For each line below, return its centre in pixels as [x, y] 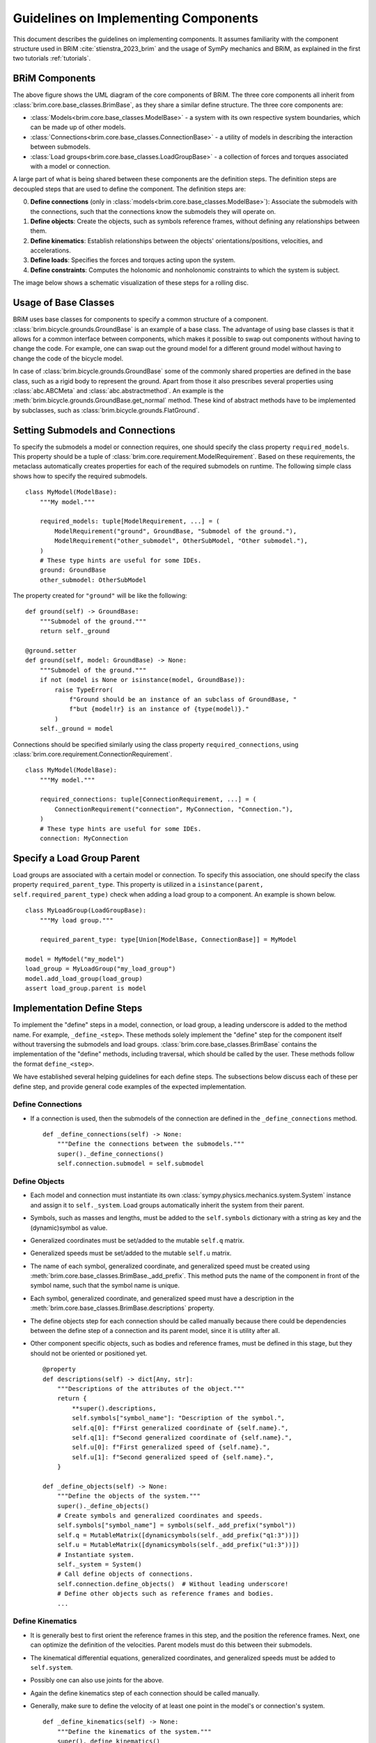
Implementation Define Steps [78, 1008]
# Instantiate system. [96, 1554]
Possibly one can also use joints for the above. [97, 1680]
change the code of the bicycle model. [68, 358]
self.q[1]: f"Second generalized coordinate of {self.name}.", [182, 1437]
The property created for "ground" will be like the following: [100, 595]
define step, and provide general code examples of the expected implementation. [130, 1086]
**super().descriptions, [114, 1408]
